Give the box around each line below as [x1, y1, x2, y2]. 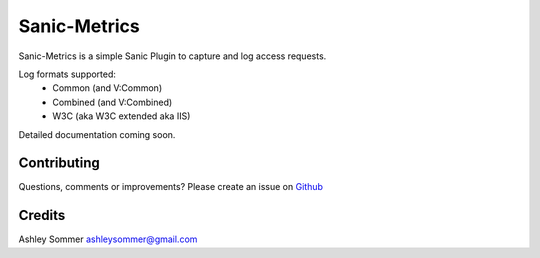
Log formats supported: [18, 68, 117, 80]
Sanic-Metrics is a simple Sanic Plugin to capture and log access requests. [18, 50, 327, 62]
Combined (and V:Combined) [52, 96, 173, 108]
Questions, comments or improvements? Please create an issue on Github [18, 181, 324, 193]
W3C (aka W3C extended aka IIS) [52, 110, 191, 122]
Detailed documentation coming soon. [18, 128, 176, 140]
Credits [18, 207, 66, 224]
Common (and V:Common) [52, 82, 163, 94]
